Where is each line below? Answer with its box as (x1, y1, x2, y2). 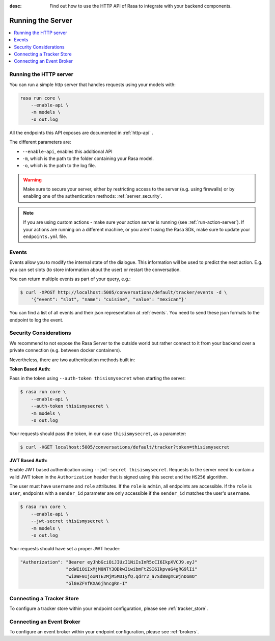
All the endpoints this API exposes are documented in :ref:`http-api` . (9, 129, 154, 136)
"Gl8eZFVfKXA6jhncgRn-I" (65, 581, 128, 586)
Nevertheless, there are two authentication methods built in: (9, 357, 135, 363)
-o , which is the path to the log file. (22, 163, 96, 169)
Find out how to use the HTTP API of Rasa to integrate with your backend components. (49, 3, 232, 9)
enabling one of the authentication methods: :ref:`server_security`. (23, 193, 162, 199)
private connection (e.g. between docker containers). (9, 347, 122, 354)
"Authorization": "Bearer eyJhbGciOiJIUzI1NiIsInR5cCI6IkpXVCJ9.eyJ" (20, 559, 198, 565)
